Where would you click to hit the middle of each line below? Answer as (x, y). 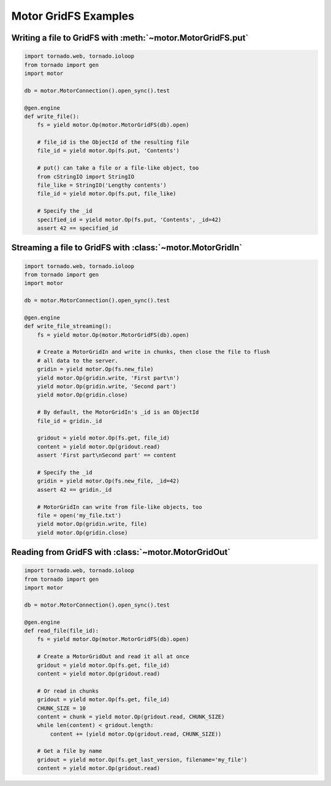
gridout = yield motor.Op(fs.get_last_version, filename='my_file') (142, 760)
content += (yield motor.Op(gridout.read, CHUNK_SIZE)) (136, 734)
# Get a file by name (70, 751)
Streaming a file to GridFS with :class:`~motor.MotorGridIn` (127, 248)
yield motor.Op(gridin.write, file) (92, 524)
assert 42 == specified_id (78, 228)
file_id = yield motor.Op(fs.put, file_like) (107, 194)
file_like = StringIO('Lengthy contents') (102, 185)
